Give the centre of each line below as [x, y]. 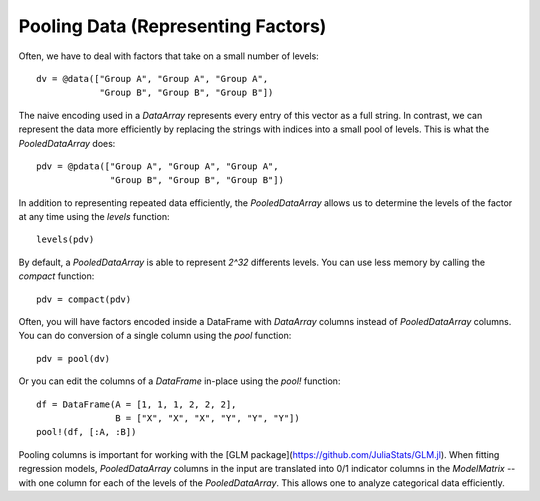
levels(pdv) [65, 239]
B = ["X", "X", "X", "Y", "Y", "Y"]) [207, 418]
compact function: [56, 276]
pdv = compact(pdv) [84, 299]
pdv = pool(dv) [73, 358]
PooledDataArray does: [67, 143]
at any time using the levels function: [94, 217]
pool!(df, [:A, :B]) [86, 432]
